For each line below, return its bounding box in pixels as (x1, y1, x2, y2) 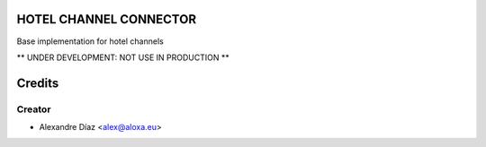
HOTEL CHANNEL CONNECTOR (16, 12, 197, 27)
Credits (16, 75, 59, 91)
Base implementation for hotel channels (16, 36, 164, 47)
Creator (16, 103, 51, 116)
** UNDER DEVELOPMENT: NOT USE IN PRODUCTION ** (16, 52, 229, 63)
